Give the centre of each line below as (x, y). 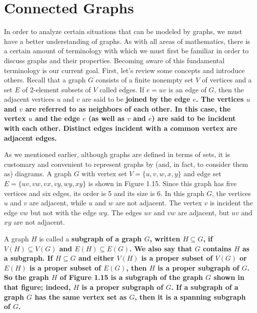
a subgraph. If (28, 258)
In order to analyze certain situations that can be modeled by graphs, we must (123, 31)
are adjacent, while (58, 203)
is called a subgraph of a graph (90, 238)
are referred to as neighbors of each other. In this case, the (128, 108)
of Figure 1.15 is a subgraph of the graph (131, 277)
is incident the (231, 203)
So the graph (26, 277)
